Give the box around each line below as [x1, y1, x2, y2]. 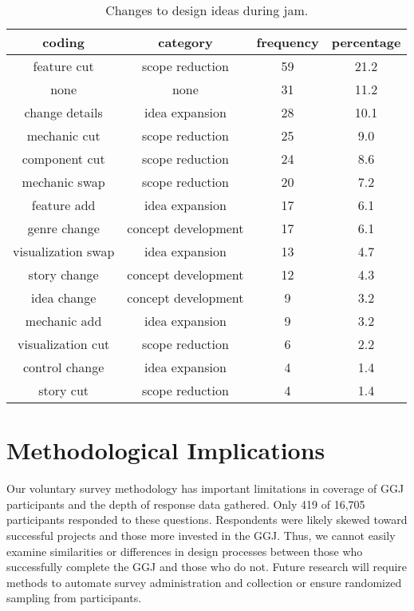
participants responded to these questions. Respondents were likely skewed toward [6, 511, 408, 528]
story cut [38, 381, 89, 399]
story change [28, 265, 99, 284]
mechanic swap [22, 173, 105, 191]
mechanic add [25, 311, 102, 330]
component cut [22, 149, 105, 168]
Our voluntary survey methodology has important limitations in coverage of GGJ [6, 480, 404, 497]
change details [24, 103, 103, 121]
